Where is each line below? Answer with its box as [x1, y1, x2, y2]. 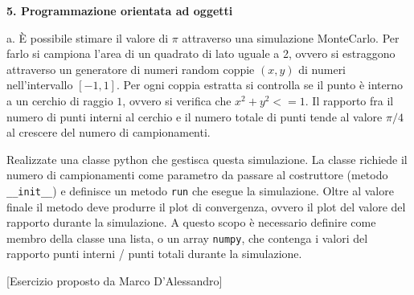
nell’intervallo [6, 76, 73, 93]
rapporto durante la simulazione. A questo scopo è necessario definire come [6, 214, 376, 231]
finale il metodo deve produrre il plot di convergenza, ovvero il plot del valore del [6, 198, 406, 215]
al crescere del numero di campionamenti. [6, 124, 211, 141]
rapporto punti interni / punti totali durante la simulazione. [6, 245, 302, 262]
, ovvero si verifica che [122, 92, 232, 109]
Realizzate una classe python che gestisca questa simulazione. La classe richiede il [6, 150, 408, 167]
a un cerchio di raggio [6, 92, 113, 109]
